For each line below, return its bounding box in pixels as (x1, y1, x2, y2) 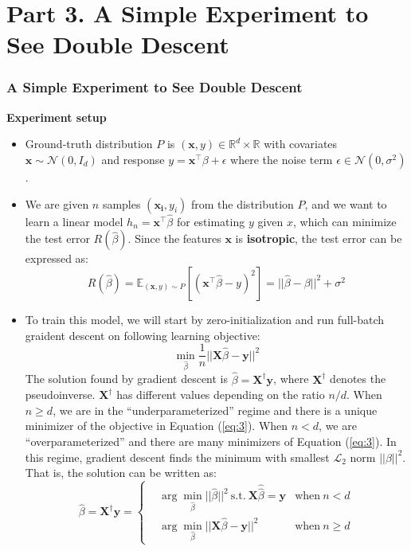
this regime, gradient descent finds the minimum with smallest (25, 448, 330, 465)
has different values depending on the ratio (116, 386, 325, 403)
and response (101, 150, 165, 167)
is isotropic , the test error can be (235, 230, 402, 247)
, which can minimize (293, 213, 397, 229)
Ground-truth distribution (25, 135, 153, 152)
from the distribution (190, 195, 294, 212)
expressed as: (25, 250, 88, 267)
